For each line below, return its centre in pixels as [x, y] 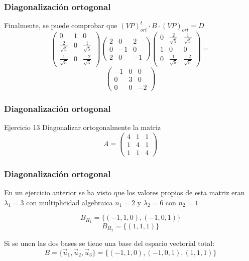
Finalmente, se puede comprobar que [61, 25]
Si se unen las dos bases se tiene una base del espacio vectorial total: [109, 243]
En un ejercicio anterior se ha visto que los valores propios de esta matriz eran [125, 192]
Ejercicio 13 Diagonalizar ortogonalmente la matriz [83, 127]
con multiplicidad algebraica [70, 202]
